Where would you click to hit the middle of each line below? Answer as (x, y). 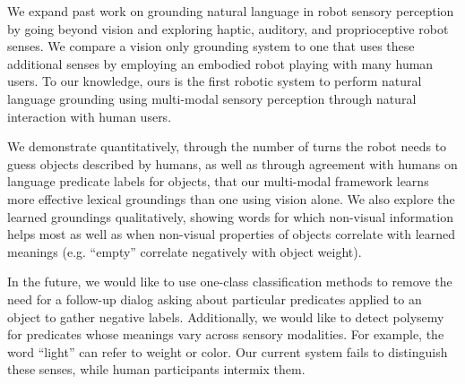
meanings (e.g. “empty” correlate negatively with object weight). (185, 251)
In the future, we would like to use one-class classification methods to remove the (230, 282)
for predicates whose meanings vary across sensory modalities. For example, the (226, 334)
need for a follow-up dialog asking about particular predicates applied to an (215, 299)
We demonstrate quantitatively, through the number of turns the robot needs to (227, 146)
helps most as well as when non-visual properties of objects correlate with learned (232, 234)
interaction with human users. (90, 116)
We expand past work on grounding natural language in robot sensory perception (231, 11)
